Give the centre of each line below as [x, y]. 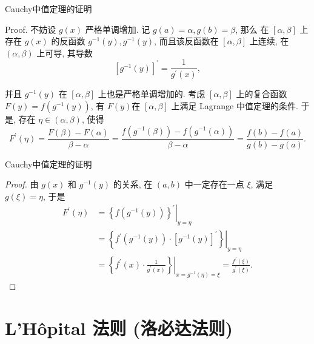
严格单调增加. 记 [118, 29]
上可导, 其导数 [65, 52]
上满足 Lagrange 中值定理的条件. [235, 105]
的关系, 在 [133, 184]
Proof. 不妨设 [31, 29]
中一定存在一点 [214, 184]
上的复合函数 [262, 94]
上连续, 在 [269, 41]
